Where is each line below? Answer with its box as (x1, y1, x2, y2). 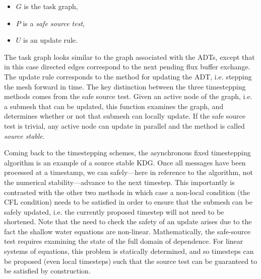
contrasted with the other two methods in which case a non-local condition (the (4, 187, 250, 197)
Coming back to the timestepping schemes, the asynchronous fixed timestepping (4, 147, 251, 158)
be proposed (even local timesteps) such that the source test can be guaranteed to (4, 255, 257, 266)
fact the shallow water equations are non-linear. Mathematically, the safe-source (4, 226, 250, 236)
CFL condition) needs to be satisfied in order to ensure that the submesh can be (4, 197, 252, 207)
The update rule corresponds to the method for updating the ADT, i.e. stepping (4, 71, 252, 81)
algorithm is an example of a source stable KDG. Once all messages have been (4, 157, 246, 167)
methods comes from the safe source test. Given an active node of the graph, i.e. (4, 91, 252, 102)
